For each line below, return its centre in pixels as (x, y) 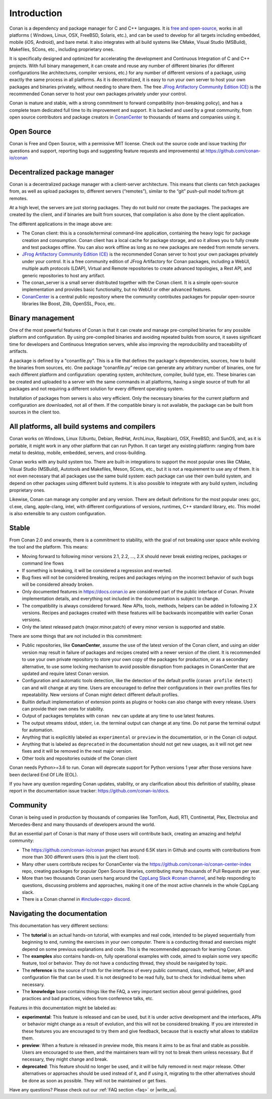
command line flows (43, 563)
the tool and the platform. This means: (49, 547)
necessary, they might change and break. (65, 1059)
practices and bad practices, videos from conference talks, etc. (88, 999)
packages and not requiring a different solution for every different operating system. (96, 389)
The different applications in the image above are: (61, 224)
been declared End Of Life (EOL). (44, 774)
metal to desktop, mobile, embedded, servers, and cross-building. (78, 452)
